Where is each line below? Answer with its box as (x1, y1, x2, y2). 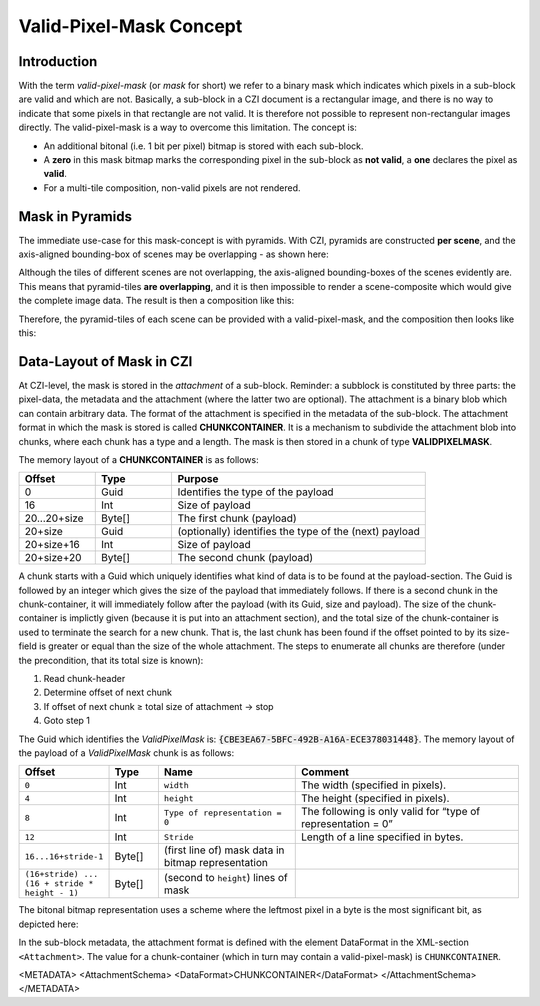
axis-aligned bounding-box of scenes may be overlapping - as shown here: (18, 248, 329, 260)
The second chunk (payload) (177, 551, 314, 565)
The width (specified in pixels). (301, 778, 447, 792)
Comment (301, 765, 350, 779)
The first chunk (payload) (177, 511, 297, 525)
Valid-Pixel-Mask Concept (18, 15, 243, 37)
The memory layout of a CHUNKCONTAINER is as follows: (18, 453, 259, 465)
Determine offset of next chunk (43, 686, 172, 699)
